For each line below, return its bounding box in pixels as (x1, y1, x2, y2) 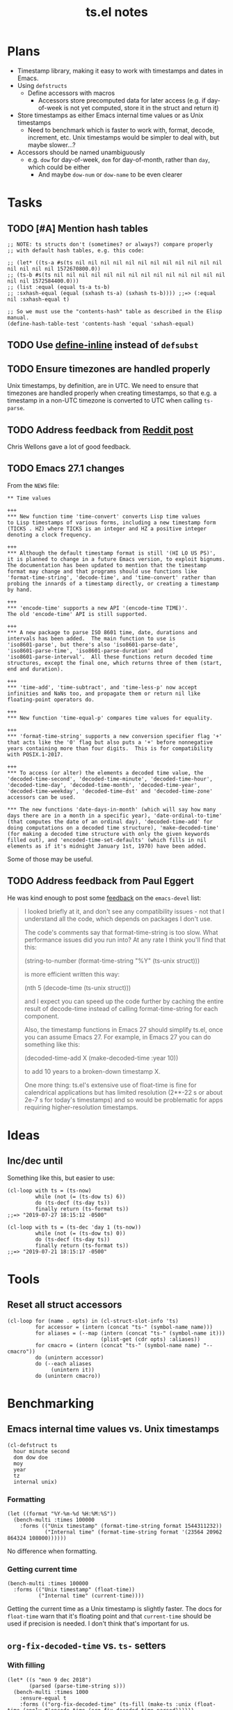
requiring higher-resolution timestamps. (24, 1103, 138, 1111)
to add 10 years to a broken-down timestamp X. (24, 1067, 161, 1075)
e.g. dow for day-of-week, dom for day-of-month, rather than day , (27, 155, 210, 164)
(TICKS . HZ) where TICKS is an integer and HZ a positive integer (7, 525, 207, 532)
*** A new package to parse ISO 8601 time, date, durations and (7, 629, 198, 636)
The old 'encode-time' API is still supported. (7, 610, 148, 617)
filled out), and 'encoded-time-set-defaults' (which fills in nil (7, 837, 207, 843)
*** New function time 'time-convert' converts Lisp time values (7, 513, 200, 520)
